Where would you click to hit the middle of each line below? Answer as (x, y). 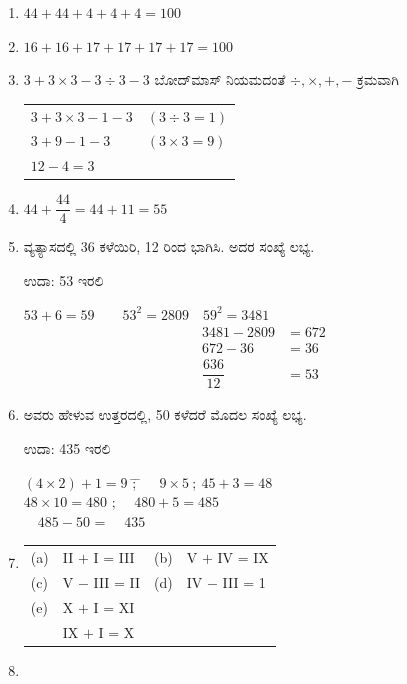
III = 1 (244, 581)
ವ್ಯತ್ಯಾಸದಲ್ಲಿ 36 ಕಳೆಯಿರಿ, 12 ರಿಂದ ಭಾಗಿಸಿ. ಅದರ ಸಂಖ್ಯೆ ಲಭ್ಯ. (169, 246)
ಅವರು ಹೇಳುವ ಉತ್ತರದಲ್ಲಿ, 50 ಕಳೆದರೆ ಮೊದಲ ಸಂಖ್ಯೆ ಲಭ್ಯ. (165, 414)
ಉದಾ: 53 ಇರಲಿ (63, 279)
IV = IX (243, 557)
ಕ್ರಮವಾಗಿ (378, 79)
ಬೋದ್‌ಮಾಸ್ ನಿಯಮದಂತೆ (220, 79)
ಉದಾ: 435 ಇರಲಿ (67, 447)
